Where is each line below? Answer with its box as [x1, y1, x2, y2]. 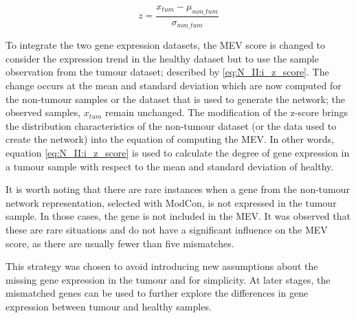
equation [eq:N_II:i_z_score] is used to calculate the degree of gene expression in [5, 146, 350, 160]
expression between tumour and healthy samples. [5, 299, 212, 313]
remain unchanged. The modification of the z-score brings [105, 105, 348, 120]
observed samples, [5, 105, 81, 120]
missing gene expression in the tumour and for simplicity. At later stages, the [5, 272, 331, 286]
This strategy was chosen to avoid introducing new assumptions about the [5, 259, 318, 273]
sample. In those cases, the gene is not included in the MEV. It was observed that [5, 209, 351, 223]
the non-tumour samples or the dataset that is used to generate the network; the [5, 91, 346, 106]
